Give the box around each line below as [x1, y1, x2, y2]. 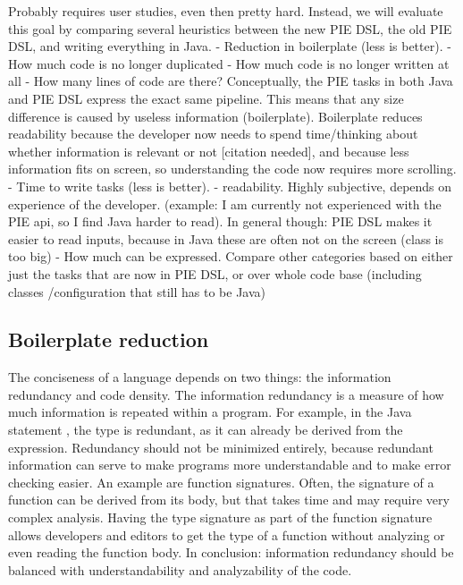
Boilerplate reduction [8, 326, 209, 353]
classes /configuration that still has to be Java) [8, 282, 265, 301]
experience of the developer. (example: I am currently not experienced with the [8, 194, 442, 213]
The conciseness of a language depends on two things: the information [8, 368, 391, 386]
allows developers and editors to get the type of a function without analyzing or [8, 525, 445, 544]
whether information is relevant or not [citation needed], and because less [8, 141, 409, 160]
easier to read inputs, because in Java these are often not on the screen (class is [8, 229, 444, 248]
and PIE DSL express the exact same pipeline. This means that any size [8, 89, 404, 107]
